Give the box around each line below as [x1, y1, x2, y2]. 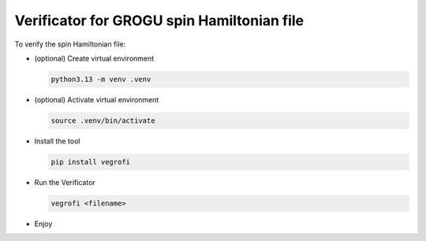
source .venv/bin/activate [50, 116, 155, 125]
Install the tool [34, 136, 80, 146]
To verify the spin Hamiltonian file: [14, 39, 126, 49]
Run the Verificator [34, 177, 96, 187]
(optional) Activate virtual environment [34, 95, 159, 104]
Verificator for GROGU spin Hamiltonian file [14, 12, 305, 29]
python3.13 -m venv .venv [50, 75, 151, 83]
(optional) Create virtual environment [34, 54, 155, 63]
